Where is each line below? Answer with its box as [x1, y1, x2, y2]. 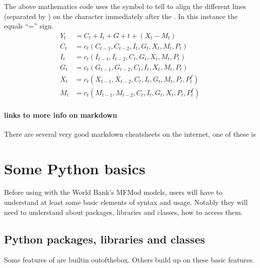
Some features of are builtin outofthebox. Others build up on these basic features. [4, 254, 254, 265]
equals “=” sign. [4, 21, 54, 31]
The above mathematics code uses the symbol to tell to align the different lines [4, 1, 246, 11]
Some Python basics [4, 158, 145, 178]
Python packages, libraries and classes [4, 231, 205, 246]
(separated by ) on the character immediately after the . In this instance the [4, 11, 238, 21]
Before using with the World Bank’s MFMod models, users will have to [4, 187, 222, 197]
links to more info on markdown [4, 109, 117, 120]
